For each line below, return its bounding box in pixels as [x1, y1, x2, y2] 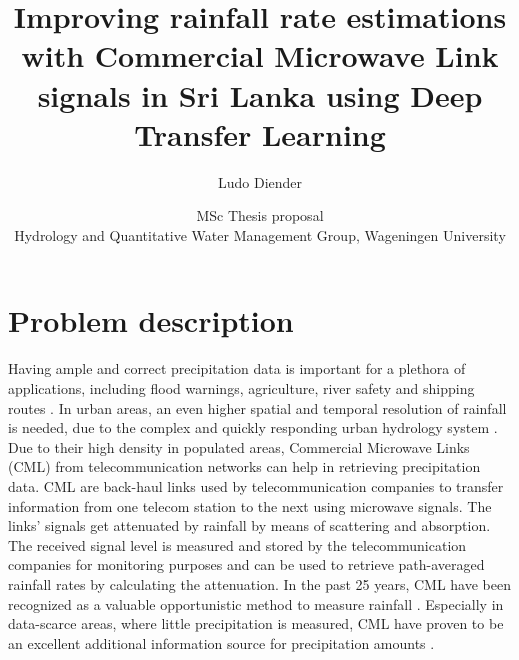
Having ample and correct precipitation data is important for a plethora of [8, 358, 466, 379]
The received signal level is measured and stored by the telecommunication [8, 534, 467, 555]
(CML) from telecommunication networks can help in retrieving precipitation [8, 456, 481, 477]
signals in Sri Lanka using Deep [37, 74, 483, 115]
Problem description [8, 300, 294, 341]
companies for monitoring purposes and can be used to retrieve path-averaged [8, 554, 485, 575]
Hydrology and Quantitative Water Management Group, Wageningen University [14, 224, 506, 245]
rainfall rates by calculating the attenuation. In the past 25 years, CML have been [8, 573, 511, 594]
